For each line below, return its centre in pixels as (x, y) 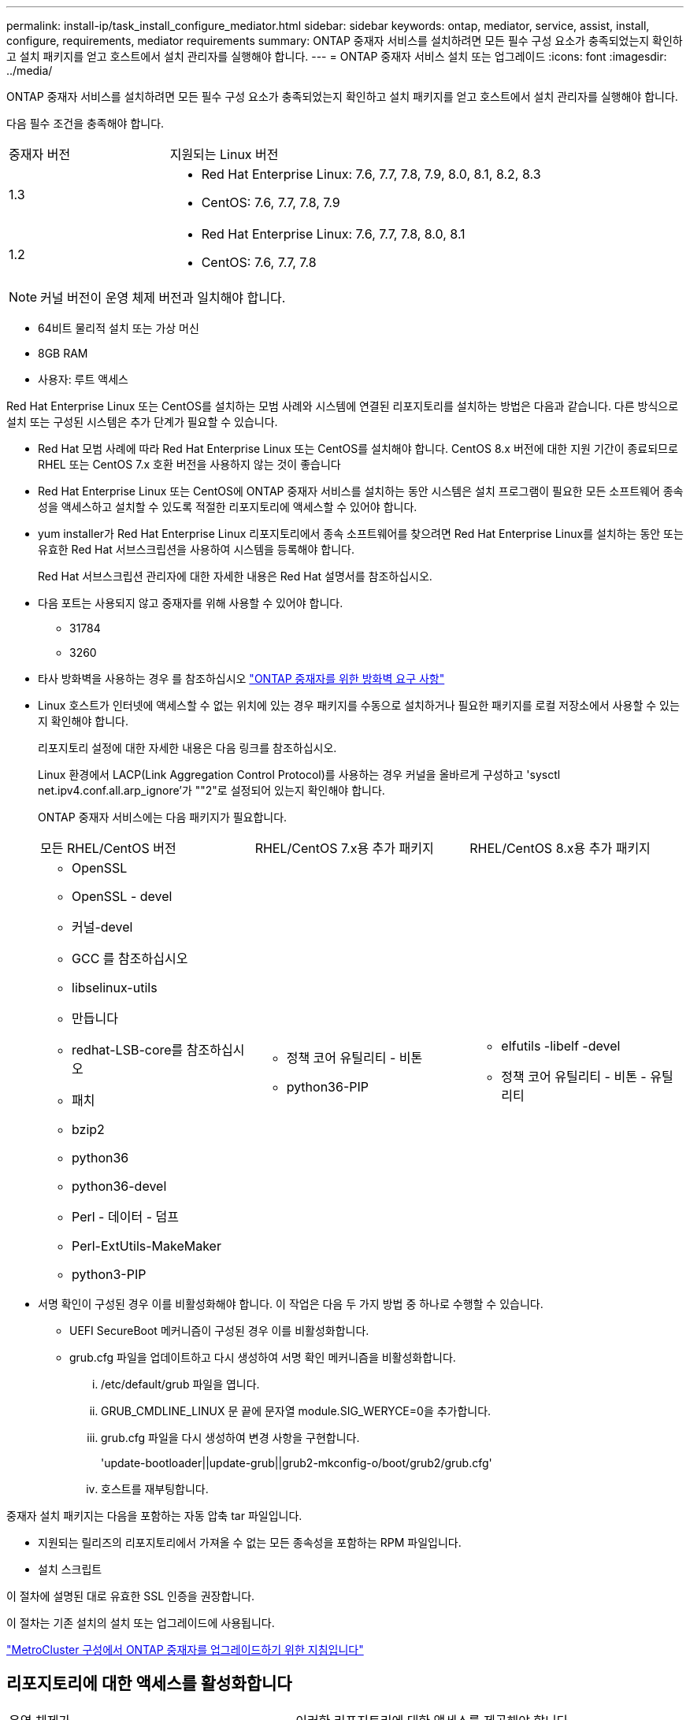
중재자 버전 (40, 154)
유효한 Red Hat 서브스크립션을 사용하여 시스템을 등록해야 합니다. (196, 549)
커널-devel (102, 927)
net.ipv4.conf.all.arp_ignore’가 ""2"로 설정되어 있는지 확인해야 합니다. (211, 790)
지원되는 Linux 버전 (224, 154)
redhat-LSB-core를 (128, 1050)
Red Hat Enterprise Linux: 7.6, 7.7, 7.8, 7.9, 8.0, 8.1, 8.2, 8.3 (371, 174)
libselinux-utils (115, 988)
